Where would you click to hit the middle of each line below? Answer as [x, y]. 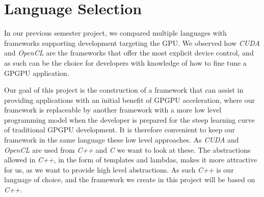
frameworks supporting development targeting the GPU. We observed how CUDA [132, 43]
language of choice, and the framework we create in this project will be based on [130, 179]
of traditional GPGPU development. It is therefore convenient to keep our [120, 130]
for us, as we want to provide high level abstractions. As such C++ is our [119, 169]
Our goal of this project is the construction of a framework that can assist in [124, 90]
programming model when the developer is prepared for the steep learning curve [129, 119]
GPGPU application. [37, 73]
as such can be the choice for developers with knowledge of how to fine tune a [125, 62]
